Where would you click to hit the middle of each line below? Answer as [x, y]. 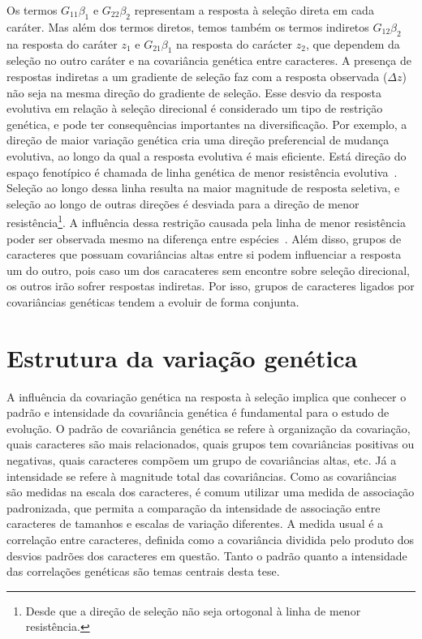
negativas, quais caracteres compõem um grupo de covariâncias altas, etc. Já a [202, 460]
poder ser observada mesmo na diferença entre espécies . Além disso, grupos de [204, 238]
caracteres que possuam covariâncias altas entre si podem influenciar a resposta [204, 254]
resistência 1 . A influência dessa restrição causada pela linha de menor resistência [206, 221]
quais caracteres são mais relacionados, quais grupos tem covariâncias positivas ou [211, 444]
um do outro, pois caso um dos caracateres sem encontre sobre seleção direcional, [208, 270]
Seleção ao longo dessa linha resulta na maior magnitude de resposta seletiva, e [203, 188]
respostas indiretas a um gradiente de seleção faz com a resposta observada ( [197, 76]
